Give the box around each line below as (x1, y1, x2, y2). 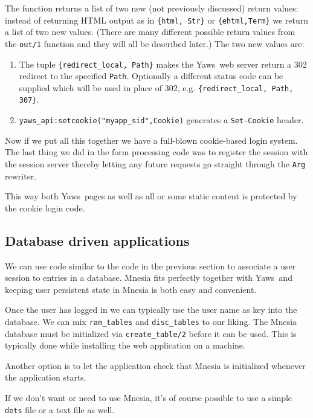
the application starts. (5, 371, 86, 384)
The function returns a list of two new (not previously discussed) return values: (5, 2, 298, 14)
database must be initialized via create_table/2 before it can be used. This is (5, 327, 297, 339)
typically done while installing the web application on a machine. (5, 339, 245, 352)
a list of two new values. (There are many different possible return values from (5, 25, 295, 38)
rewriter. (5, 169, 37, 182)
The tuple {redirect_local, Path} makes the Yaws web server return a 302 (19, 57, 307, 70)
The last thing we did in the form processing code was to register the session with (5, 146, 308, 158)
